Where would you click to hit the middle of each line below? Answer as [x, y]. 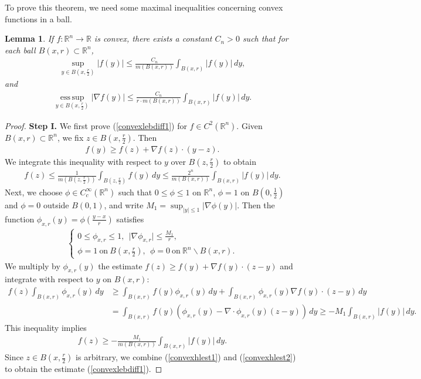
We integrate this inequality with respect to [83, 161]
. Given [249, 125]
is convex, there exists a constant [153, 38]
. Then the [256, 204]
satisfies [130, 219]
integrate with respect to [49, 279]
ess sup [72, 97]
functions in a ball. [38, 18]
